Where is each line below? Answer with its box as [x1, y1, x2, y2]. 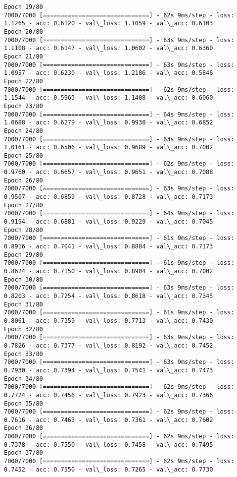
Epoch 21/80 [4, 53, 43, 60]
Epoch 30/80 [4, 276, 43, 283]
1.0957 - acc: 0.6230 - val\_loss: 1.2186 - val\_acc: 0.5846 [4, 69, 213, 77]
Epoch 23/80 [4, 102, 43, 110]
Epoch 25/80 [4, 152, 43, 159]
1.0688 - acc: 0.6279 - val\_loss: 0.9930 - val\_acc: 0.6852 [4, 119, 213, 126]
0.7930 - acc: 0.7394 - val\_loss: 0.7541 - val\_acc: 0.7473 [4, 366, 213, 374]
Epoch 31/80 [4, 300, 43, 308]
